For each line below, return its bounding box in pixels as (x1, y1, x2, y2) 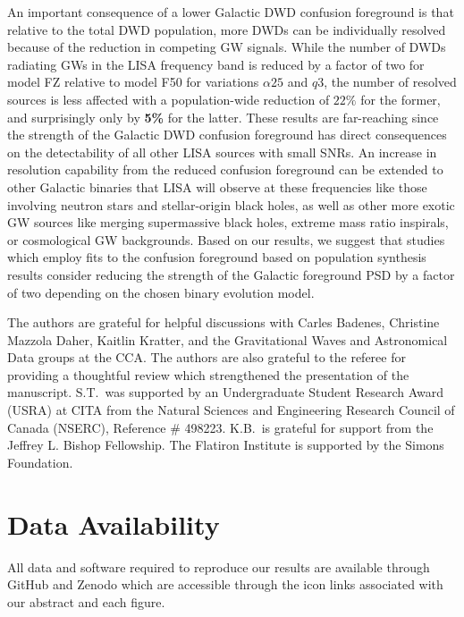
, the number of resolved (324, 72, 457, 91)
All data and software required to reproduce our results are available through (7, 557, 430, 576)
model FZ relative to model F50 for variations (7, 72, 259, 91)
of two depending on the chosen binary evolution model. (7, 283, 315, 301)
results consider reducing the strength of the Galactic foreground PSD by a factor (7, 265, 455, 283)
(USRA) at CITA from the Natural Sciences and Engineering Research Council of (7, 401, 455, 419)
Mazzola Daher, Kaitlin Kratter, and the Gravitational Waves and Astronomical (7, 330, 448, 349)
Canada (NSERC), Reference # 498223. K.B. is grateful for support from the (7, 418, 434, 436)
